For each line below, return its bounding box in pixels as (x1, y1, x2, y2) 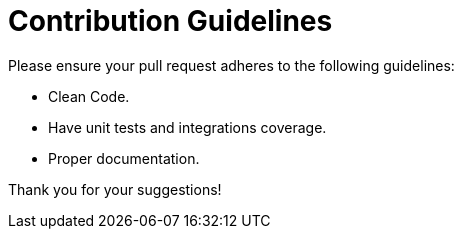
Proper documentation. (48, 149, 200, 167)
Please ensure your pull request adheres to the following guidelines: (8, 56, 455, 74)
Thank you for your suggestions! (8, 180, 222, 198)
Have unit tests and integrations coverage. (48, 118, 327, 136)
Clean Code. (48, 87, 130, 105)
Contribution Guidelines (8, 4, 333, 38)
